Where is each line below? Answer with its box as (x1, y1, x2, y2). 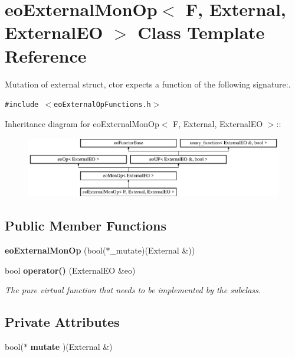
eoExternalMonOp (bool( (5, 244, 106, 257)
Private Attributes (5, 313, 120, 331)
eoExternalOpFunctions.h (54, 100, 151, 109)
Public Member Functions (5, 216, 166, 235)
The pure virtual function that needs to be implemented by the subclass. (5, 284, 261, 296)
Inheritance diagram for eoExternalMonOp (5, 117, 159, 129)
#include (5, 100, 39, 109)
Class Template (137, 20, 265, 44)
